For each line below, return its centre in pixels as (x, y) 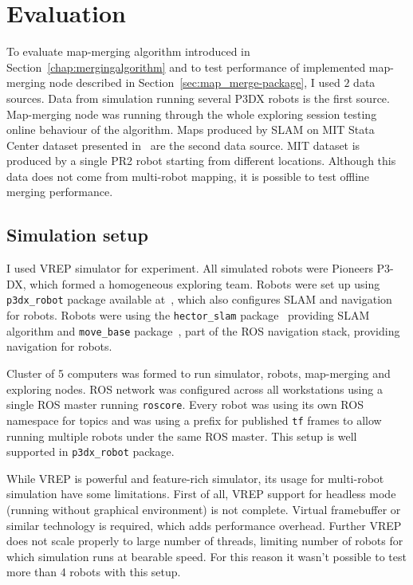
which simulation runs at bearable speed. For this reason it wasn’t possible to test (206, 556)
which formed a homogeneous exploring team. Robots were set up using (205, 283)
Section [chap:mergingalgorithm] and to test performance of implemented (186, 67)
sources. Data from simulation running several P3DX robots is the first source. (198, 98)
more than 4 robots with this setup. (94, 572)
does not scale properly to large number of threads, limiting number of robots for (205, 541)
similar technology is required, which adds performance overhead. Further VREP (204, 525)
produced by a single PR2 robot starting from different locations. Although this (201, 161)
